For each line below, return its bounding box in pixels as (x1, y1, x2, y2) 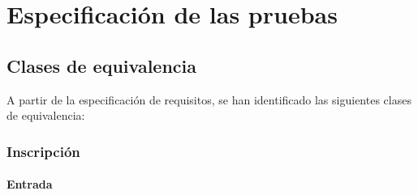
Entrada (6, 176, 53, 193)
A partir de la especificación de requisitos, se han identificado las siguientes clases (6, 91, 412, 108)
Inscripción (6, 141, 80, 161)
